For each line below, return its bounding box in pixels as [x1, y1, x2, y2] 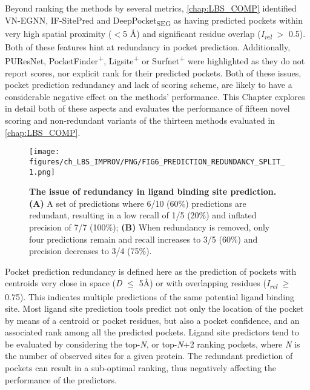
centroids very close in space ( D [5, 277, 122, 289]
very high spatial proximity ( [5, 27, 112, 39]
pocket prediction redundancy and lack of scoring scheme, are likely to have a [5, 78, 292, 91]
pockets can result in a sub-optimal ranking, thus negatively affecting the [5, 361, 276, 374]
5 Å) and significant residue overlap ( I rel [123, 27, 272, 41]
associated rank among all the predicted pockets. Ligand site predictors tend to [5, 326, 299, 338]
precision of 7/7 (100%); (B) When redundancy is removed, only [29, 221, 270, 233]
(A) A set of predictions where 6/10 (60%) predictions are [29, 197, 246, 209]
